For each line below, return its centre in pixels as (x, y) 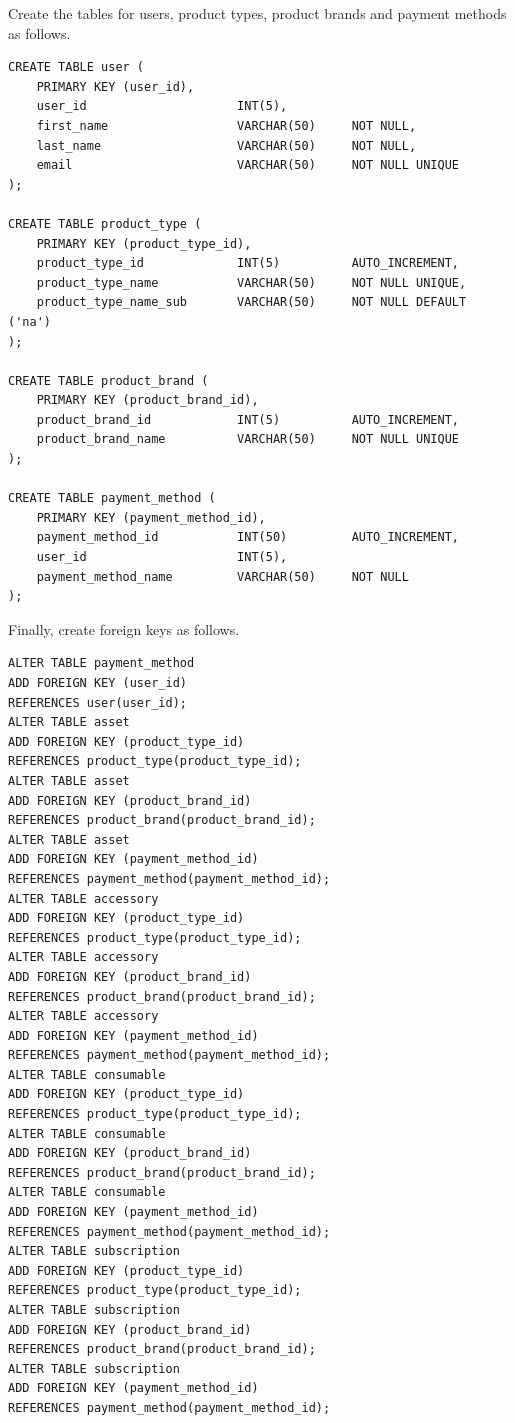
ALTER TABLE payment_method (101, 663)
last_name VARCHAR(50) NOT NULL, (226, 145)
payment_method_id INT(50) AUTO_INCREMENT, (248, 537)
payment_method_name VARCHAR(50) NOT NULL (222, 576)
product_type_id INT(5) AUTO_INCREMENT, (248, 263)
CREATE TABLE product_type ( (105, 223)
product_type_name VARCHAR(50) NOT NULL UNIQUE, (251, 282)
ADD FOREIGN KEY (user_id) (97, 683)
